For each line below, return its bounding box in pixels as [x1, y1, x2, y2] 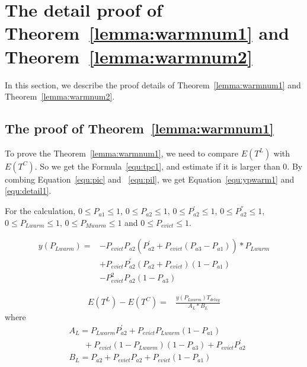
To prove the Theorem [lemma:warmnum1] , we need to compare [5, 146, 239, 159]
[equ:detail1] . [5, 184, 52, 197]
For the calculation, [5, 205, 76, 217]
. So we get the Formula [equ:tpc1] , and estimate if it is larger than [34, 159, 280, 172]
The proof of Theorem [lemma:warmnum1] [5, 119, 274, 138]
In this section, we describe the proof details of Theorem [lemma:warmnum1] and [5, 78, 301, 91]
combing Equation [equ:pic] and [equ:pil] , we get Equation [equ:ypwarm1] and [5, 173, 295, 185]
